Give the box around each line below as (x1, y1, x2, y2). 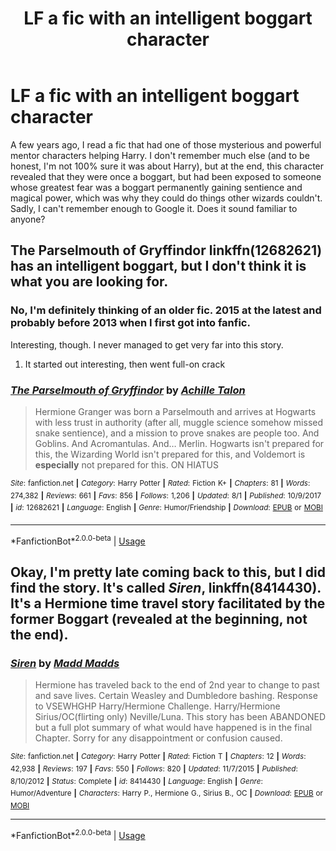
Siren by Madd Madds (10, 656, 120, 670)
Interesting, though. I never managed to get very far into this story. (10, 338, 284, 351)
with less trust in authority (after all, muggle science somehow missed (34, 416, 323, 428)
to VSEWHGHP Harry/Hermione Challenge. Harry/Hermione (34, 700, 281, 712)
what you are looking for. (10, 273, 169, 291)
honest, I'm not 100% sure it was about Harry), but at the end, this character (10, 160, 325, 172)
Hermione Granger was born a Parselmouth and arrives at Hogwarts (34, 405, 317, 417)
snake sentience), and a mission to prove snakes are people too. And (34, 427, 320, 439)
